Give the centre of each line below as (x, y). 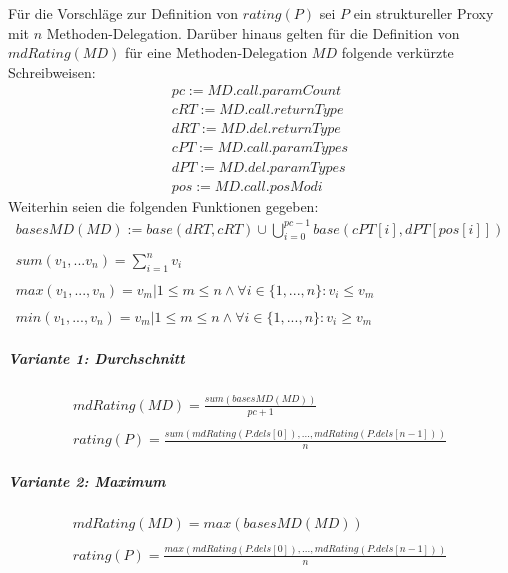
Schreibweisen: (52, 71)
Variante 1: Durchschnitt (96, 357)
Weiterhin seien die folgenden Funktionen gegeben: (163, 205)
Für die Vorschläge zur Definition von (123, 13)
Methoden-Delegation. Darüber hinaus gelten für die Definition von (253, 32)
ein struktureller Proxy (423, 13)
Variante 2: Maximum (87, 480)
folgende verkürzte (397, 52)
